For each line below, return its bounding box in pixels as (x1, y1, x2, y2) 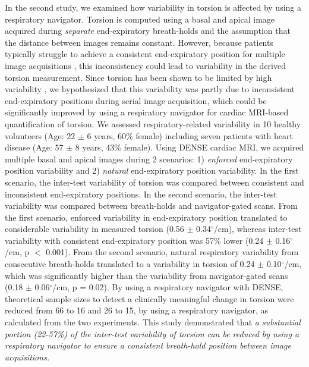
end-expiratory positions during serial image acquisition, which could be (5, 94, 267, 106)
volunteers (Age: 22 (5, 129, 75, 142)
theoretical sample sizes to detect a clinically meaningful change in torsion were (5, 292, 294, 305)
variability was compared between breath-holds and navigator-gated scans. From (5, 199, 298, 212)
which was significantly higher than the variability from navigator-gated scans (5, 269, 288, 281)
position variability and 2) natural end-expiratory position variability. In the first (5, 164, 299, 177)
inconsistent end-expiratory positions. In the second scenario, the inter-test (5, 187, 278, 200)
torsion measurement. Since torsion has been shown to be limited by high (5, 71, 272, 83)
